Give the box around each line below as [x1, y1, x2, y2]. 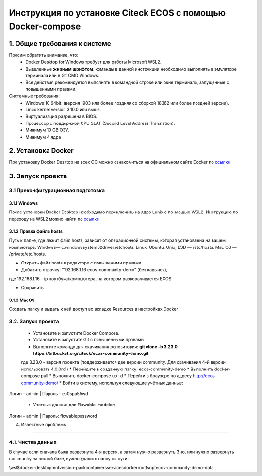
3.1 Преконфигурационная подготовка [9, 187, 105, 194]
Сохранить [21, 284, 44, 290]
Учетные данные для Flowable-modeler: [33, 402, 115, 408]
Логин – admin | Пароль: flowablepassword [9, 413, 97, 419]
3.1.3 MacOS [9, 297, 35, 303]
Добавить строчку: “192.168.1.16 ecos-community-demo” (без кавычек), [21, 266, 168, 272]
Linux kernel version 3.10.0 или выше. [25, 106, 101, 112]
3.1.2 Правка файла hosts [9, 229, 63, 234]
